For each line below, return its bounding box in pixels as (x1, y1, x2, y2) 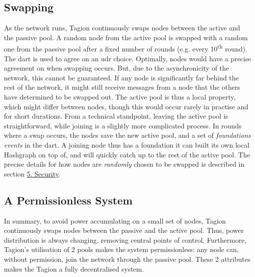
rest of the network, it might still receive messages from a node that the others (4, 82, 240, 92)
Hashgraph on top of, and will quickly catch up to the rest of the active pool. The (4, 149, 250, 159)
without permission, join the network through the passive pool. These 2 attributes (4, 253, 251, 264)
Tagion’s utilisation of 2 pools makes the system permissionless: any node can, (4, 244, 239, 254)
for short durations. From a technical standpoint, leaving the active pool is (4, 111, 229, 121)
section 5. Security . (4, 168, 60, 178)
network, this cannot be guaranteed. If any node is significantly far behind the (4, 72, 239, 82)
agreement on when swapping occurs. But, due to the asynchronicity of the (4, 63, 229, 73)
